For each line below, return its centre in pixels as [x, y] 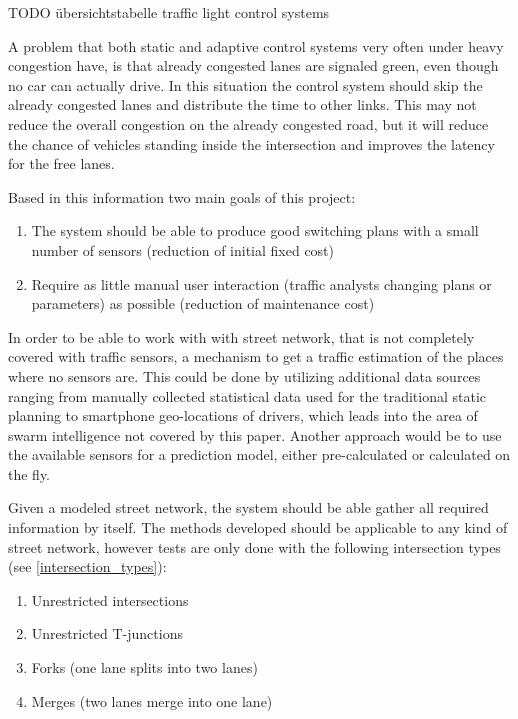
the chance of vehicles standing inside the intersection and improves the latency [251, 143]
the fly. [29, 473]
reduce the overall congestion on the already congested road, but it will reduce [248, 123]
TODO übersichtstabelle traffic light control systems [169, 12]
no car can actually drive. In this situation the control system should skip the [245, 84]
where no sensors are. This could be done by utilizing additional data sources [244, 375]
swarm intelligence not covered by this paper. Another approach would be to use [255, 434]
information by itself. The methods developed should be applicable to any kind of [258, 527]
